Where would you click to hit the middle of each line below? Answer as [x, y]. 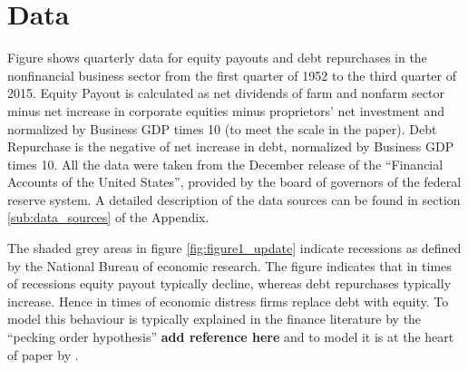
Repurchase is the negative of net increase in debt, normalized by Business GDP [231, 146]
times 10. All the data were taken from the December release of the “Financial [225, 164]
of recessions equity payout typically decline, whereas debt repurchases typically [229, 283]
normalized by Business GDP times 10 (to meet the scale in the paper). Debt [222, 128]
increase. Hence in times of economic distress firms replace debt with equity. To [228, 301]
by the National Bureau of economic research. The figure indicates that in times [229, 265]
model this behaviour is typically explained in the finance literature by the [214, 319]
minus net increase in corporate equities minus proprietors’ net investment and [226, 110]
